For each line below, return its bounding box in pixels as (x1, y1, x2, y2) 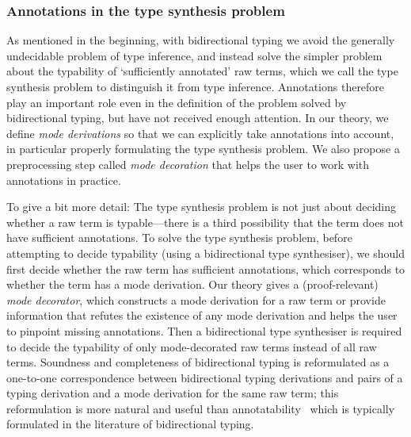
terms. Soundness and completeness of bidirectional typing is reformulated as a (6, 354, 390, 370)
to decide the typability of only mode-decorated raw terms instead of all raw (6, 338, 377, 355)
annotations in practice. (6, 171, 121, 188)
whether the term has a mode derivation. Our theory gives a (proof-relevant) (6, 276, 379, 293)
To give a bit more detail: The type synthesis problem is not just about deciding (6, 198, 397, 215)
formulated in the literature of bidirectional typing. (6, 416, 254, 432)
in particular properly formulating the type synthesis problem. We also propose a (6, 140, 400, 157)
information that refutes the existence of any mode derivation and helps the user (6, 307, 398, 324)
